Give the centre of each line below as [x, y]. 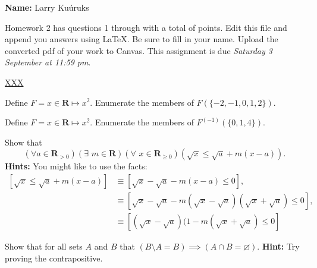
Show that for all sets [44, 246]
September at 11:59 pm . [48, 62]
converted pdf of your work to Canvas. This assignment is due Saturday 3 [139, 50]
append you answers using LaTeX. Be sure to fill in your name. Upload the [142, 39]
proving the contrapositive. [54, 258]
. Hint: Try [278, 246]
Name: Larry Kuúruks [47, 7]
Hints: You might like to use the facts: [76, 166]
